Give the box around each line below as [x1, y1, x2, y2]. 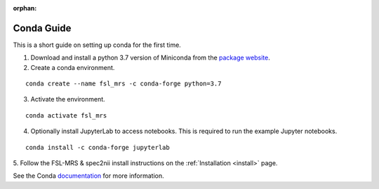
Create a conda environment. [30, 63, 115, 71]
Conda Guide [13, 22, 72, 34]
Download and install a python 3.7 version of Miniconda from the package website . [30, 53, 270, 62]
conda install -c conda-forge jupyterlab [25, 143, 170, 151]
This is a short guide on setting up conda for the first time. [13, 41, 182, 49]
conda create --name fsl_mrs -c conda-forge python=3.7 [25, 80, 222, 87]
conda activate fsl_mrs [25, 111, 107, 119]
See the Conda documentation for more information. [13, 171, 164, 180]
